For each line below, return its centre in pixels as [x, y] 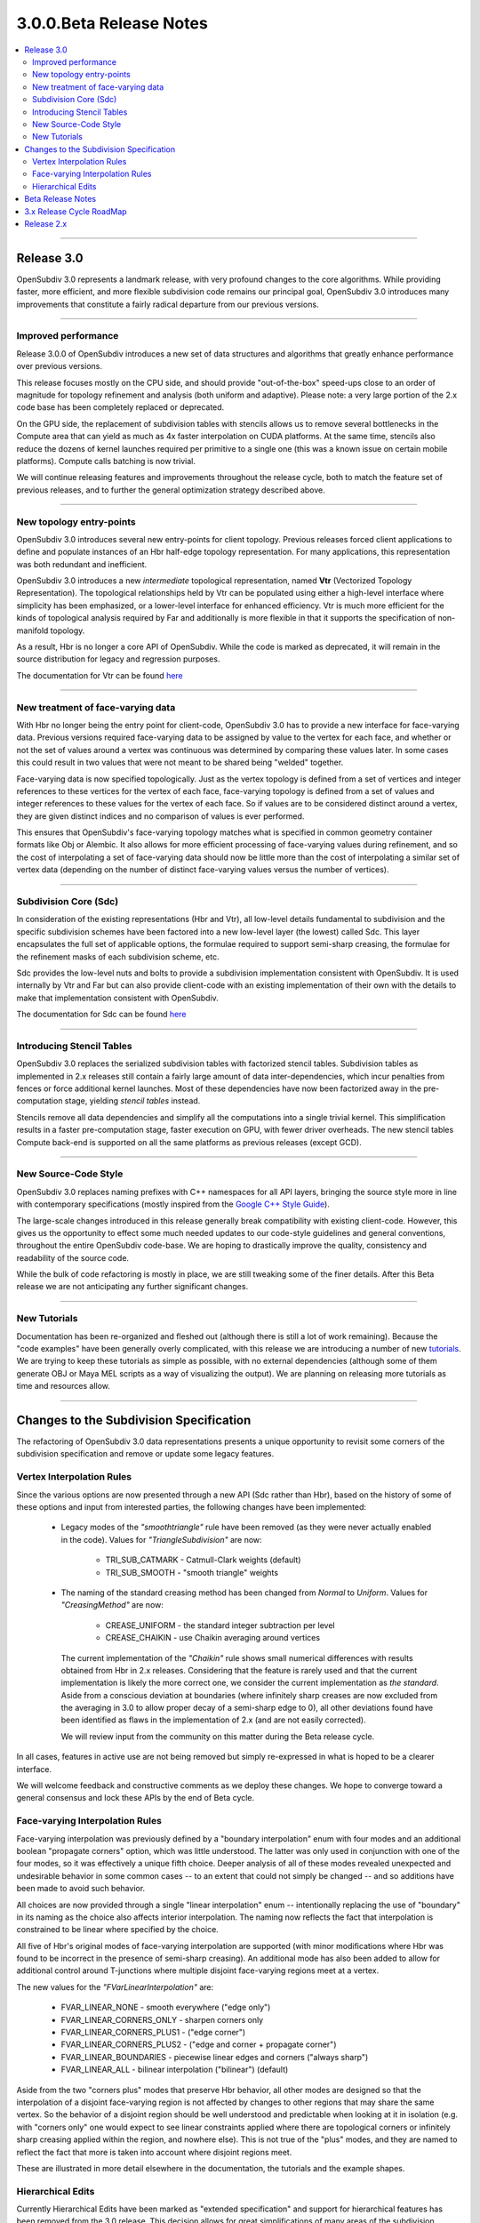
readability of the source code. [72, 1257]
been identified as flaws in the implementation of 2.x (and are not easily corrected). [213, 1720]
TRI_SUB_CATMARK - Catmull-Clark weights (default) [203, 1560]
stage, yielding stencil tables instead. [132, 1101]
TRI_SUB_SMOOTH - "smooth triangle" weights [192, 1572]
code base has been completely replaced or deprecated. [120, 407]
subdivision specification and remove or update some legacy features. [145, 1454]
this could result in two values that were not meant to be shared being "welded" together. [180, 762]
